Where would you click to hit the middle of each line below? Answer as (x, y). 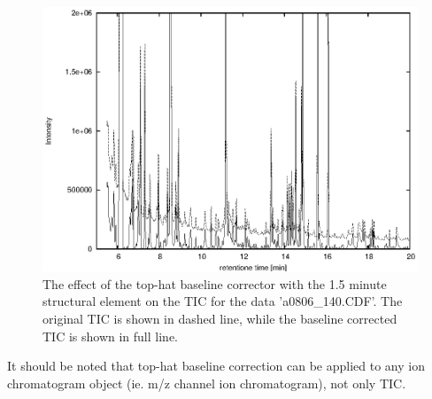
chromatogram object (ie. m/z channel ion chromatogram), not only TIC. (207, 383)
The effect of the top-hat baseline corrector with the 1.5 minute (215, 283)
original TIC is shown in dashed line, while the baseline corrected (220, 318)
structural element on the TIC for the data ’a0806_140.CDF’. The (223, 301)
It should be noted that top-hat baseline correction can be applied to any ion (216, 366)
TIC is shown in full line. (110, 336)
